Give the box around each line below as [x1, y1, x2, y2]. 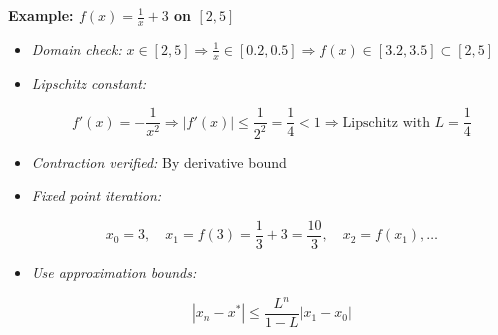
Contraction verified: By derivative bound [31, 151, 287, 172]
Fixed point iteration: [31, 185, 162, 206]
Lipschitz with [342, 115, 430, 130]
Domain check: [31, 38, 122, 59]
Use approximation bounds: [31, 261, 197, 282]
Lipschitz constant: [31, 72, 147, 93]
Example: [8, 5, 74, 25]
